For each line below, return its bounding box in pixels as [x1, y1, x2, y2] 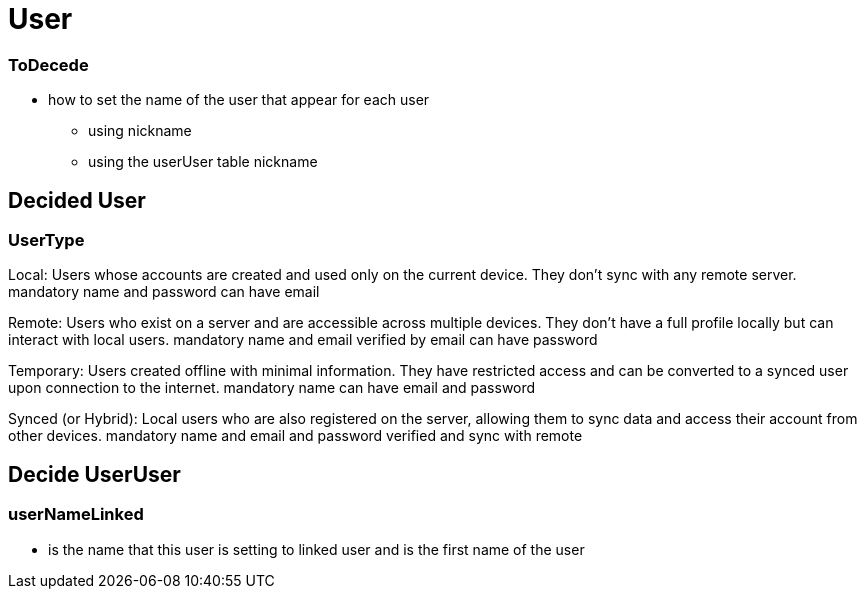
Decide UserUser [8, 461, 181, 487]
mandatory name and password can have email [8, 283, 320, 301]
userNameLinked [8, 504, 144, 525]
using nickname [88, 122, 192, 140]
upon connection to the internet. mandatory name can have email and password [8, 379, 536, 397]
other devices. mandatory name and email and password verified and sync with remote [8, 427, 583, 445]
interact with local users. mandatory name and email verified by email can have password [8, 331, 598, 349]
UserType [8, 229, 85, 250]
